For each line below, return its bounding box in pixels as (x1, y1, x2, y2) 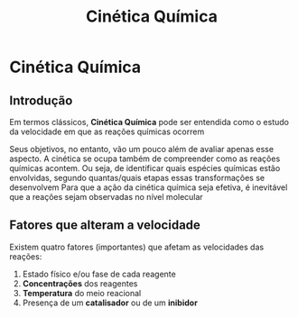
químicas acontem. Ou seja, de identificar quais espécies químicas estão (9, 163, 281, 173)
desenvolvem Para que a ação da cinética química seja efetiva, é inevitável (9, 182, 288, 193)
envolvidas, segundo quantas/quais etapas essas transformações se (9, 173, 265, 183)
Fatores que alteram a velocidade (9, 218, 201, 233)
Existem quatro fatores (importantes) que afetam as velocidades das (9, 241, 265, 252)
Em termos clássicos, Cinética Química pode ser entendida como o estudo (9, 117, 289, 127)
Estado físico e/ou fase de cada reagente (22, 268, 176, 279)
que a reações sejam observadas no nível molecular (9, 192, 203, 202)
